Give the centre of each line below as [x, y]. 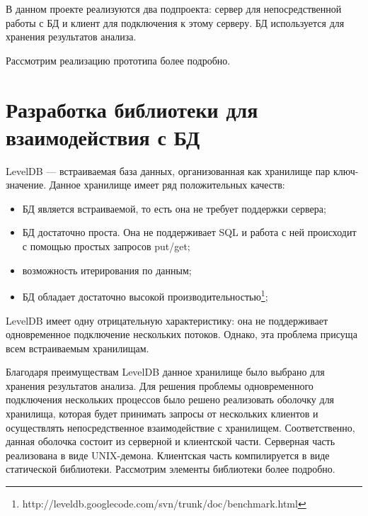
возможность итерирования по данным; [107, 270]
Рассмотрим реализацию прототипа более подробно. [118, 60]
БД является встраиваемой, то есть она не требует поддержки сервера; [174, 208]
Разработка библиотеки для [132, 109]
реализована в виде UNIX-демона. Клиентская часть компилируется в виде [168, 455]
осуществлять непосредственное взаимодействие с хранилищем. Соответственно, [180, 427]
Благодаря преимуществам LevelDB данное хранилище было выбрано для [165, 372]
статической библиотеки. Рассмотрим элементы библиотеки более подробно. [171, 469]
